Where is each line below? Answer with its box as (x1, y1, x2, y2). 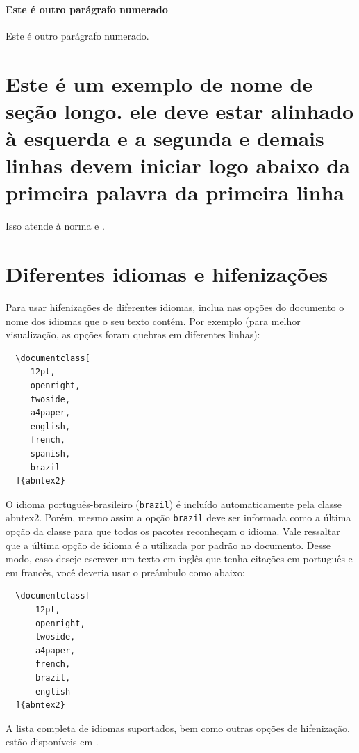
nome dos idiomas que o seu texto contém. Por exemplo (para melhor (6, 313, 301, 328)
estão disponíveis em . (6, 734, 99, 749)
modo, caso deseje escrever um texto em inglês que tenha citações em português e (6, 551, 353, 566)
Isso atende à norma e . (6, 219, 105, 233)
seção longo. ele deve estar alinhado (6, 96, 354, 125)
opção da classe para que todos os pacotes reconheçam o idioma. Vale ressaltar (6, 524, 340, 539)
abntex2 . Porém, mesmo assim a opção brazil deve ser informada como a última (6, 510, 351, 525)
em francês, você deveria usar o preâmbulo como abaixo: (6, 564, 245, 579)
